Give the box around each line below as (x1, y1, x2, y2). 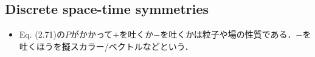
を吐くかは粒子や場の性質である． (160, 28, 296, 41)
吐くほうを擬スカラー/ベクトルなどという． (19, 39, 193, 52)
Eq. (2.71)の (19, 28, 66, 41)
